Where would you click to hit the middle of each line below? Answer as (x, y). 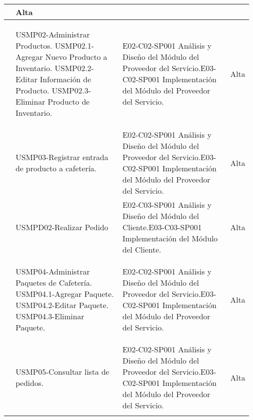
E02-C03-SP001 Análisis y (167, 205)
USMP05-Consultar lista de (63, 372)
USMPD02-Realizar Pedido (62, 227)
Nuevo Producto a (76, 57)
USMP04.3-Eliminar (50, 316)
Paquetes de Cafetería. (54, 283)
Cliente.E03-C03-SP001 (162, 227)
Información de (66, 79)
